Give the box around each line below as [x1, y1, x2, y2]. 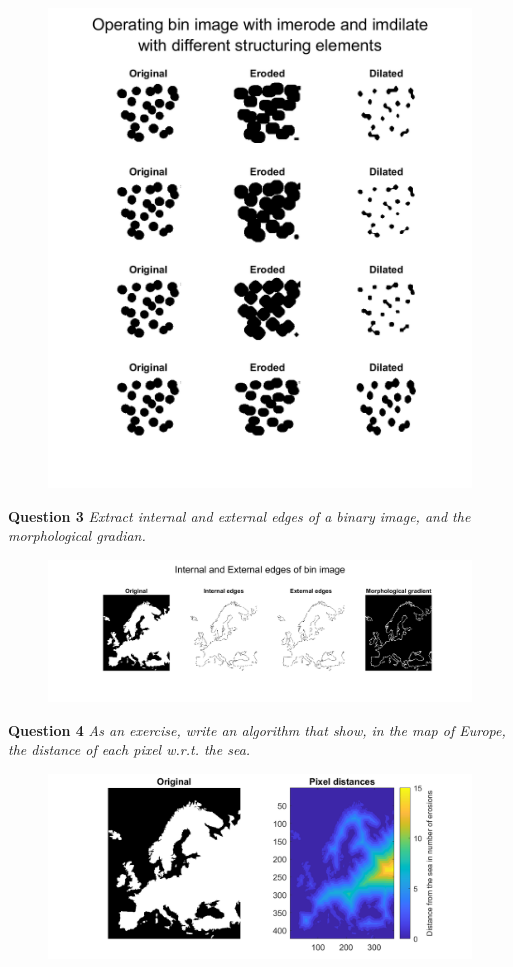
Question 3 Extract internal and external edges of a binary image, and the [8, 505, 471, 526]
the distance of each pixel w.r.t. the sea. [8, 739, 251, 760]
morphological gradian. [8, 525, 146, 546]
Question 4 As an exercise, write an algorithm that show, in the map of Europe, [8, 719, 506, 740]
